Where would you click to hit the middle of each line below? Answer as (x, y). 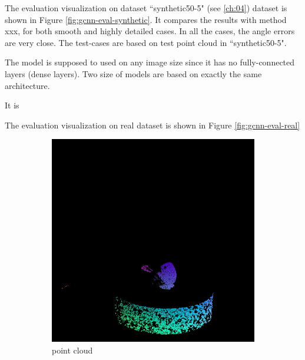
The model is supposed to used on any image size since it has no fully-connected (150, 62)
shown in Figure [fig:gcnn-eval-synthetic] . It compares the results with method (146, 19)
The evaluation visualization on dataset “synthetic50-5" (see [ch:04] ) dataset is (146, 8)
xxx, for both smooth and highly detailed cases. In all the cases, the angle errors (150, 31)
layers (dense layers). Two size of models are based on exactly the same (133, 73)
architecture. (27, 85)
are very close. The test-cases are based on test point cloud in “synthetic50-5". (146, 42)
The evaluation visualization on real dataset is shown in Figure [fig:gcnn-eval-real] (152, 125)
